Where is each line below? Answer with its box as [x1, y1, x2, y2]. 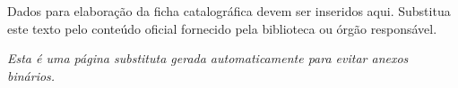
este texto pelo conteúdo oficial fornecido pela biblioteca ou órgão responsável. [7, 19, 437, 37]
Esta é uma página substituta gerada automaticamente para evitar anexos [7, 49, 409, 68]
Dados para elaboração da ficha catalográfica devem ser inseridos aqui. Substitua [7, 2, 451, 20]
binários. [7, 66, 56, 84]
